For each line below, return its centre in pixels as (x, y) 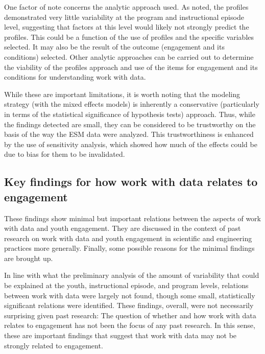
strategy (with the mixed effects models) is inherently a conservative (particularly (132, 104)
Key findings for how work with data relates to (131, 182)
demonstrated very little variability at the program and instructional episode (124, 17)
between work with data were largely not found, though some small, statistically (130, 295)
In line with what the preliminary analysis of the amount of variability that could (132, 275)
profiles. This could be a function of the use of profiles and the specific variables (129, 37)
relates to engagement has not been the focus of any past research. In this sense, (130, 325)
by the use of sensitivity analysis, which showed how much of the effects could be (131, 144)
